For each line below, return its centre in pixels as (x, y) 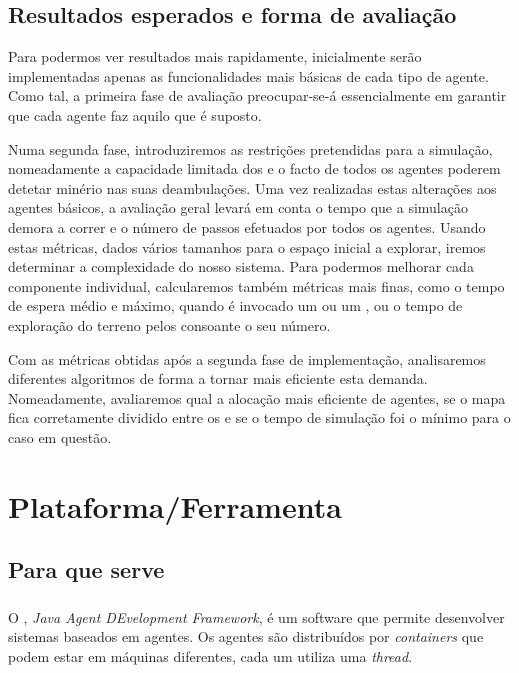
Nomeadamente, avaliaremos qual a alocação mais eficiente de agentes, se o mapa (257, 397)
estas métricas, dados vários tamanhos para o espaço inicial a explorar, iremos (247, 246)
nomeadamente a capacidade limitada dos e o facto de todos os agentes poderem (254, 168)
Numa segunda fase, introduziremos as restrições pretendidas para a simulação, (250, 148)
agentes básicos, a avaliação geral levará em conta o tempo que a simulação (238, 207)
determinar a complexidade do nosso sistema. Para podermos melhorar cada (241, 266)
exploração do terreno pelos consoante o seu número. (169, 324)
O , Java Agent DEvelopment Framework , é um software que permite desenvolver (256, 616)
